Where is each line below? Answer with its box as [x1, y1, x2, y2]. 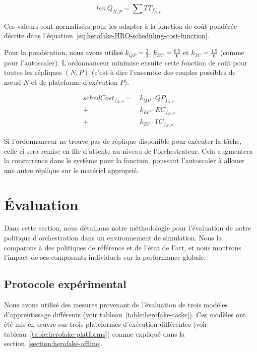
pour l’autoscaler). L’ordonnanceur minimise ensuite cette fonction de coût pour [4, 57, 248, 67]
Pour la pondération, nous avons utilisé [4, 47, 123, 58]
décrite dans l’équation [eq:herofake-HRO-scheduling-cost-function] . [4, 30, 209, 41]
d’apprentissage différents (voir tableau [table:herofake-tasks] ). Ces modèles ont [4, 309, 246, 319]
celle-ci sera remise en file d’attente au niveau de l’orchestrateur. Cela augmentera [4, 145, 253, 156]
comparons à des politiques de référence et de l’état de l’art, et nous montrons [4, 242, 242, 252]
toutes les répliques [4, 67, 62, 77]
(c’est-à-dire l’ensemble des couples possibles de [91, 67, 236, 77]
